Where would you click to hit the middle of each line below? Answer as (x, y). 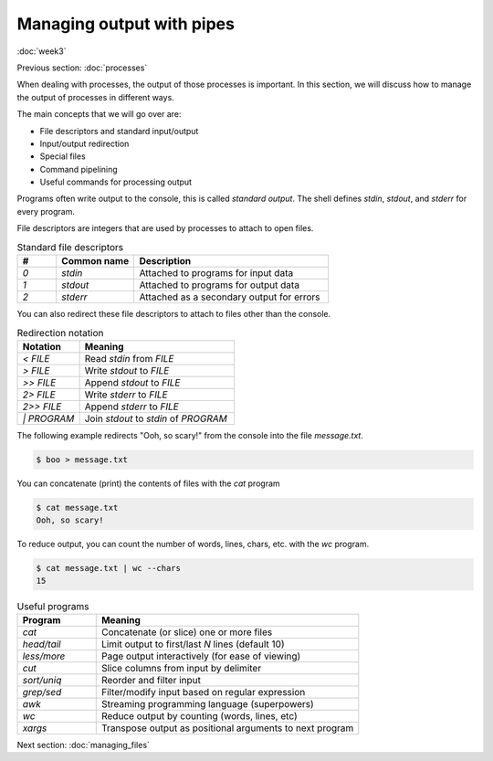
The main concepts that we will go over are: (99, 114)
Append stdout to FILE (132, 382)
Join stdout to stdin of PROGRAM (156, 418)
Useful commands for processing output (115, 182)
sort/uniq (42, 680)
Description (165, 261)
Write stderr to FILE (126, 395)
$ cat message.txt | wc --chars (109, 568)
